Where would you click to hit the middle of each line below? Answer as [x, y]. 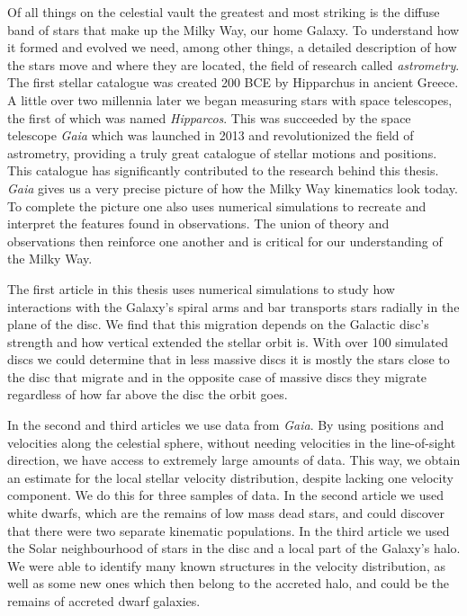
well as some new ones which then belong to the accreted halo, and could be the [228, 583]
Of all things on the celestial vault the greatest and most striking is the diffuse [224, 12]
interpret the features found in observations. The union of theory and [198, 223]
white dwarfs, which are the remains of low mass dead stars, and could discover [226, 513]
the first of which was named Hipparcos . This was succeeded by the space [209, 117]
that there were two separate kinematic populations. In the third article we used [229, 530]
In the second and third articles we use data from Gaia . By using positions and [226, 425]
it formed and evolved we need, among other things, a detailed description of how [232, 47]
